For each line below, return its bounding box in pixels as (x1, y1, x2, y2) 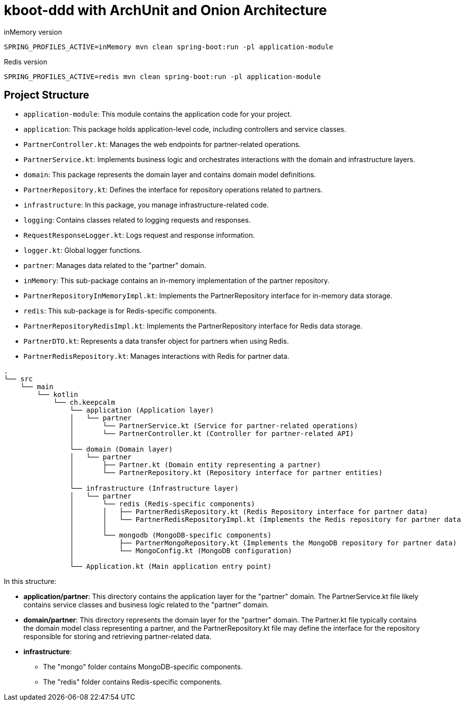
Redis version (4, 57, 47, 66)
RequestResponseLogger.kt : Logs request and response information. (23, 230, 255, 239)
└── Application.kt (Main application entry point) (69, 562, 272, 570)
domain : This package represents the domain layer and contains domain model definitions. (23, 170, 316, 179)
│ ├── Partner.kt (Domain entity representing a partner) (69, 460, 321, 469)
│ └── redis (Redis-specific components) (69, 499, 255, 508)
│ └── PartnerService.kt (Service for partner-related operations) (69, 421, 358, 430)
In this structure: (4, 577, 57, 585)
